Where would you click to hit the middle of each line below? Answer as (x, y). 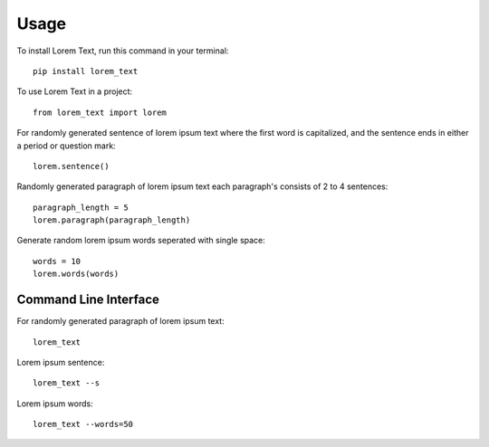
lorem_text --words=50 (83, 424)
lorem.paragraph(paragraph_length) (112, 220)
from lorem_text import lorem (100, 112)
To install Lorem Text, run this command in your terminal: (123, 51)
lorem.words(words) (76, 274)
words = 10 (57, 261)
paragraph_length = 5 (81, 207)
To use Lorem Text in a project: (75, 91)
